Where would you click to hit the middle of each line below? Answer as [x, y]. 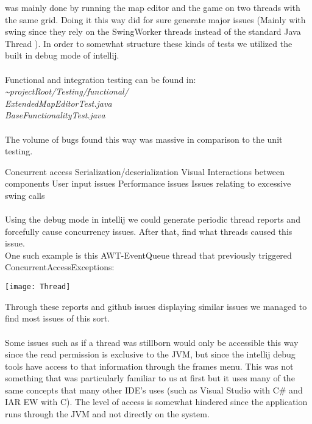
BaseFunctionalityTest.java [55, 115]
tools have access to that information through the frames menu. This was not [149, 366]
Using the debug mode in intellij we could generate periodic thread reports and [153, 219]
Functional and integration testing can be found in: [101, 79]
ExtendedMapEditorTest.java [58, 103]
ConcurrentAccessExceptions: [60, 267]
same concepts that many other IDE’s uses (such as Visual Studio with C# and [154, 390]
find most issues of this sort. [57, 318]
